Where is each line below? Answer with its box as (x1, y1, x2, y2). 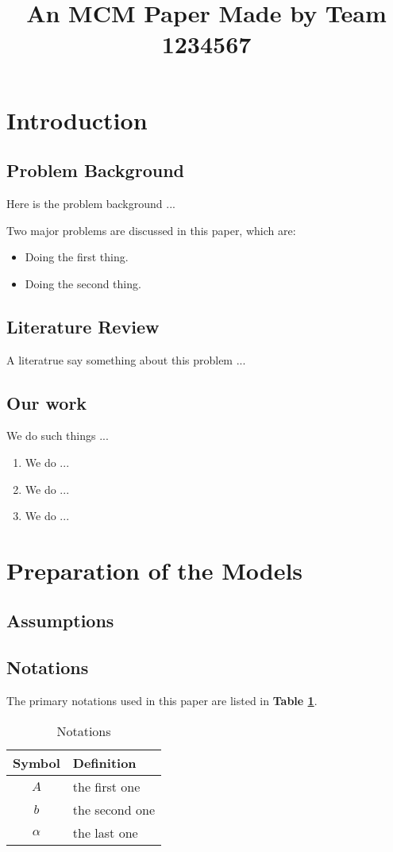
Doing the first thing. (25, 249, 129, 265)
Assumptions (6, 608, 114, 633)
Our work (6, 390, 87, 414)
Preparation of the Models (6, 553, 303, 586)
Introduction (6, 103, 148, 136)
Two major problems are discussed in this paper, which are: (6, 222, 296, 238)
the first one (72, 777, 141, 796)
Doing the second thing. (25, 275, 141, 291)
